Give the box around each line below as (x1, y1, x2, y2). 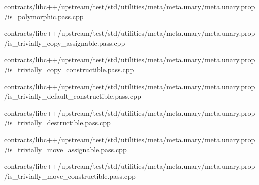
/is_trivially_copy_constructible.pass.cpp (4, 64, 134, 74)
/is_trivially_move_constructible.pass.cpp (4, 170, 136, 181)
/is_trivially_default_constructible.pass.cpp (4, 91, 141, 101)
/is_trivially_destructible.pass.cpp (4, 117, 111, 128)
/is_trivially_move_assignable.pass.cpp (4, 144, 127, 154)
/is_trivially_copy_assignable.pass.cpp (4, 37, 125, 48)
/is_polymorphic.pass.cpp (4, 11, 84, 21)
